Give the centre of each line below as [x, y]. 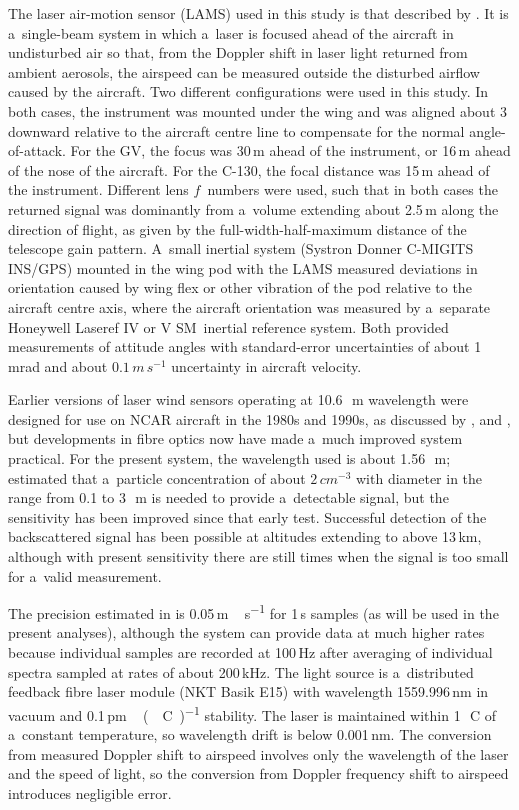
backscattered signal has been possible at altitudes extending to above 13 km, [245, 536]
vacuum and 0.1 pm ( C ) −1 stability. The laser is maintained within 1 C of [252, 713]
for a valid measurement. [85, 575]
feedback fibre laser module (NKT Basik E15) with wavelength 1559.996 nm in [248, 691]
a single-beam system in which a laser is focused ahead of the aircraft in [231, 32]
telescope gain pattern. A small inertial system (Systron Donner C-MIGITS [241, 248]
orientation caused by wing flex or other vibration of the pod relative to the [240, 287]
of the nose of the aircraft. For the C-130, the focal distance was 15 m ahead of [249, 169]
